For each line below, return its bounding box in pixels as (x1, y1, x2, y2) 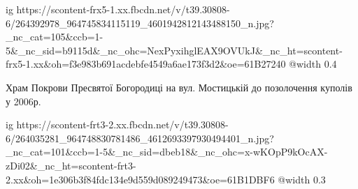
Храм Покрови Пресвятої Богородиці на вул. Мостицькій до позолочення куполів (6, 80, 352, 94)
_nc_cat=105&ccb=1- (6, 29, 103, 44)
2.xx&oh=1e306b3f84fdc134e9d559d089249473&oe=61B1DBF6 (6, 172, 275, 186)
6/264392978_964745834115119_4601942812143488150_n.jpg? (6, 15, 274, 30)
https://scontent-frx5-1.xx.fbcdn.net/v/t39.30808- (16, 2, 230, 16)
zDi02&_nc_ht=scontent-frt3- (6, 158, 136, 172)
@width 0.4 (289, 56, 337, 71)
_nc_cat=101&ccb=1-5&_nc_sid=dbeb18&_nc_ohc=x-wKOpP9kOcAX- (6, 144, 328, 159)
